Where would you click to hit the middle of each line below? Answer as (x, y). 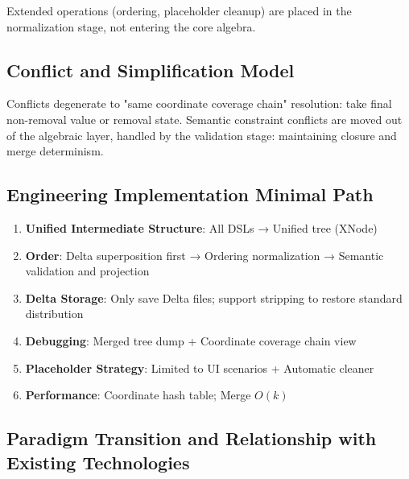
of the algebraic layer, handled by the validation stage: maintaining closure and (202, 135)
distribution (54, 314)
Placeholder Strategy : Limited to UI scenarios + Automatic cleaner (200, 368)
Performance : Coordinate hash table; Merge (138, 395)
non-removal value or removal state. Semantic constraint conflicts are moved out (204, 119)
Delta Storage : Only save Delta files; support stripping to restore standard (214, 297)
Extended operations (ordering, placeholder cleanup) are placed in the (179, 10)
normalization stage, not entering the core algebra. (131, 26)
